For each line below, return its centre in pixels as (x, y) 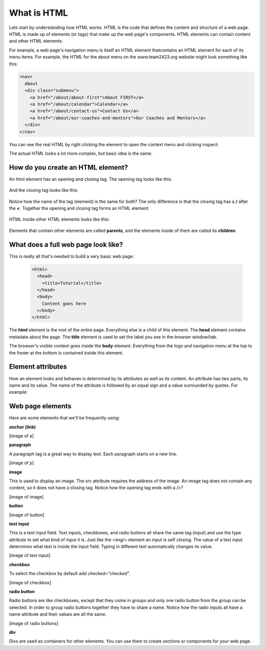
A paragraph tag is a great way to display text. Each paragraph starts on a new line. (93, 454)
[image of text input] (30, 555)
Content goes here (64, 303)
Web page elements (40, 406)
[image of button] (27, 515)
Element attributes (38, 367)
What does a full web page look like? (66, 244)
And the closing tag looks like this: (44, 190)
